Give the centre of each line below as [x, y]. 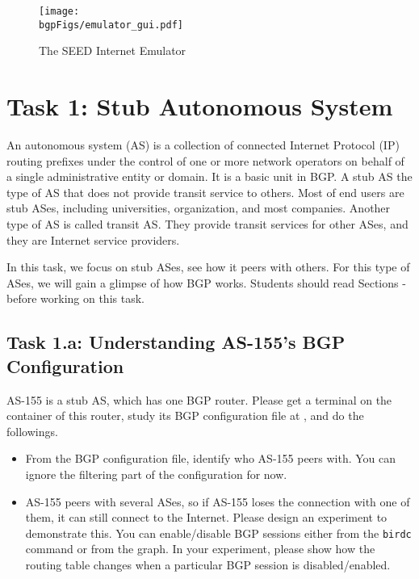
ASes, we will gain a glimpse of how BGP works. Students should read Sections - [206, 282]
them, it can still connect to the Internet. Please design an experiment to [206, 517]
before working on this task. [75, 298]
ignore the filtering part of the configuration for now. [156, 474]
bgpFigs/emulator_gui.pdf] [111, 25]
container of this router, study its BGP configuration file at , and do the [185, 415]
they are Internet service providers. [93, 239]
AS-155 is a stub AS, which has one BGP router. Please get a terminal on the [199, 399]
